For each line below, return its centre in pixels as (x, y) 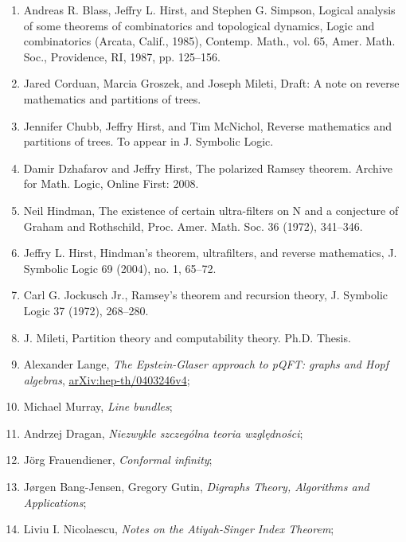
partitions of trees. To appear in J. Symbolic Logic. (148, 141)
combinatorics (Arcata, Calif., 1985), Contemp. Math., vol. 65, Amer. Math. (209, 41)
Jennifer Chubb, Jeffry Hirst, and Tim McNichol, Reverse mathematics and (207, 125)
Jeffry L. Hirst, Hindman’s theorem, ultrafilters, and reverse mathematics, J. (210, 253)
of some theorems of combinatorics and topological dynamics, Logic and (199, 25)
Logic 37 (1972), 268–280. (86, 310)
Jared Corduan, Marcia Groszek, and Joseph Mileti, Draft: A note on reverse (211, 83)
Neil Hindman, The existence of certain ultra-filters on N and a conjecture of (211, 210)
